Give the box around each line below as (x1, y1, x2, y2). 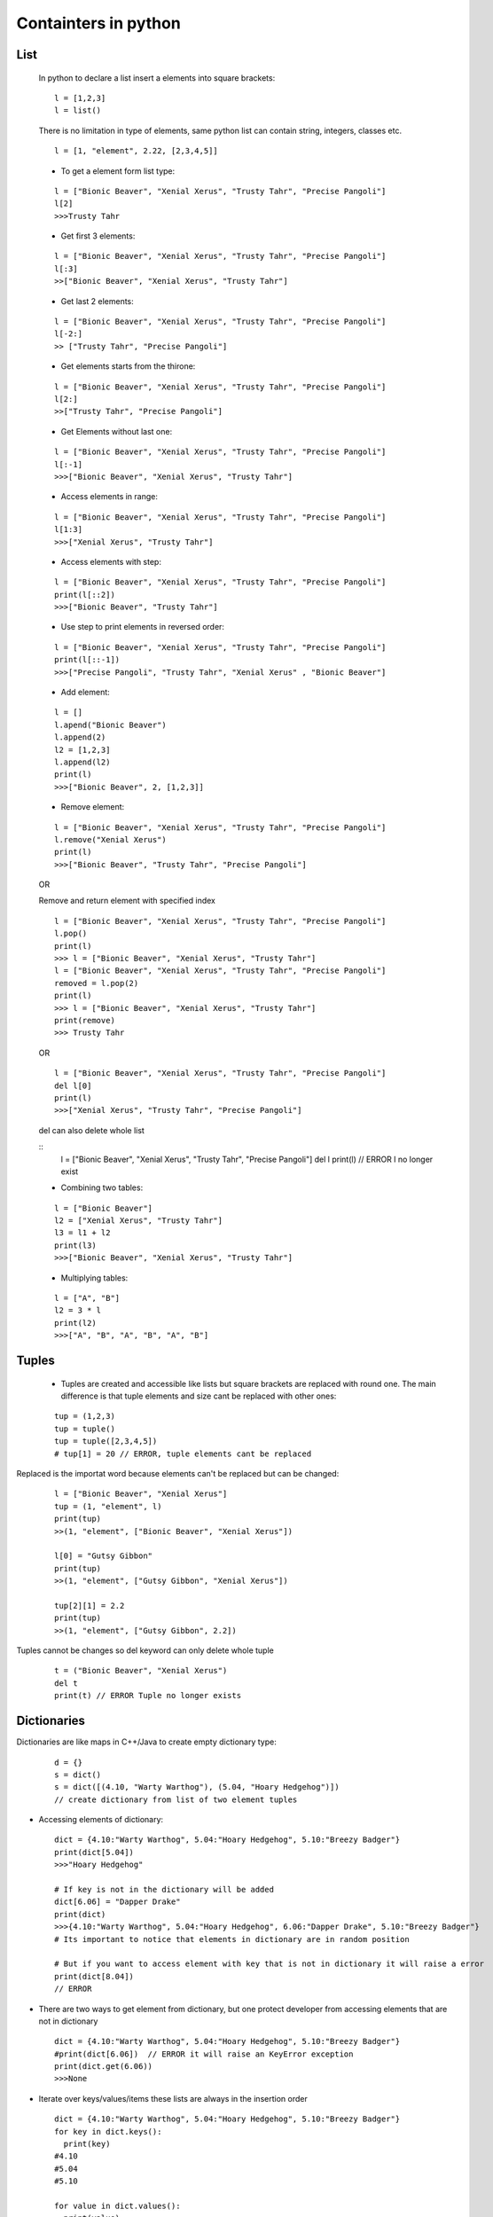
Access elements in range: (60, 491, 159, 502)
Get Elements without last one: (60, 426, 173, 436)
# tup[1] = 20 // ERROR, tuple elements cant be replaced (54, 1448, 312, 1459)
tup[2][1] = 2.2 (54, 1601, 125, 1610)
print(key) (63, 2139, 111, 2150)
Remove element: (60, 802, 125, 812)
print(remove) (54, 1015, 115, 1025)
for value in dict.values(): (54, 2201, 181, 2211)
